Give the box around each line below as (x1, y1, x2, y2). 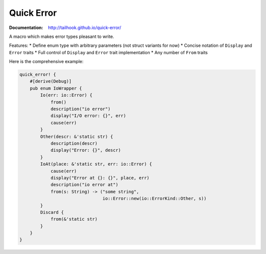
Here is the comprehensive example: (9, 59, 84, 64)
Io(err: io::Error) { (40, 93, 93, 98)
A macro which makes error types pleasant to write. (9, 33, 114, 39)
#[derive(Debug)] (30, 79, 72, 84)
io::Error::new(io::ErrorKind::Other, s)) (102, 196, 207, 201)
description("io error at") (50, 182, 118, 188)
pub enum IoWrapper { (30, 85, 82, 91)
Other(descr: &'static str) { (40, 133, 113, 139)
